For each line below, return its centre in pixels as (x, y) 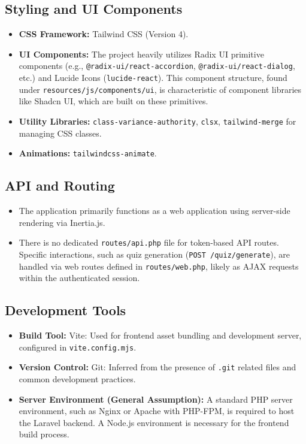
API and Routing (60, 185)
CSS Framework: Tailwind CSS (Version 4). (104, 34)
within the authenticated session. (79, 278)
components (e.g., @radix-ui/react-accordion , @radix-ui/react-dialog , (157, 66)
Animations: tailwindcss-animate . (88, 153)
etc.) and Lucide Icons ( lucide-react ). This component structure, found (153, 78)
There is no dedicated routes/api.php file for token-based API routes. (149, 242)
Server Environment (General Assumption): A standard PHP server (156, 399)
